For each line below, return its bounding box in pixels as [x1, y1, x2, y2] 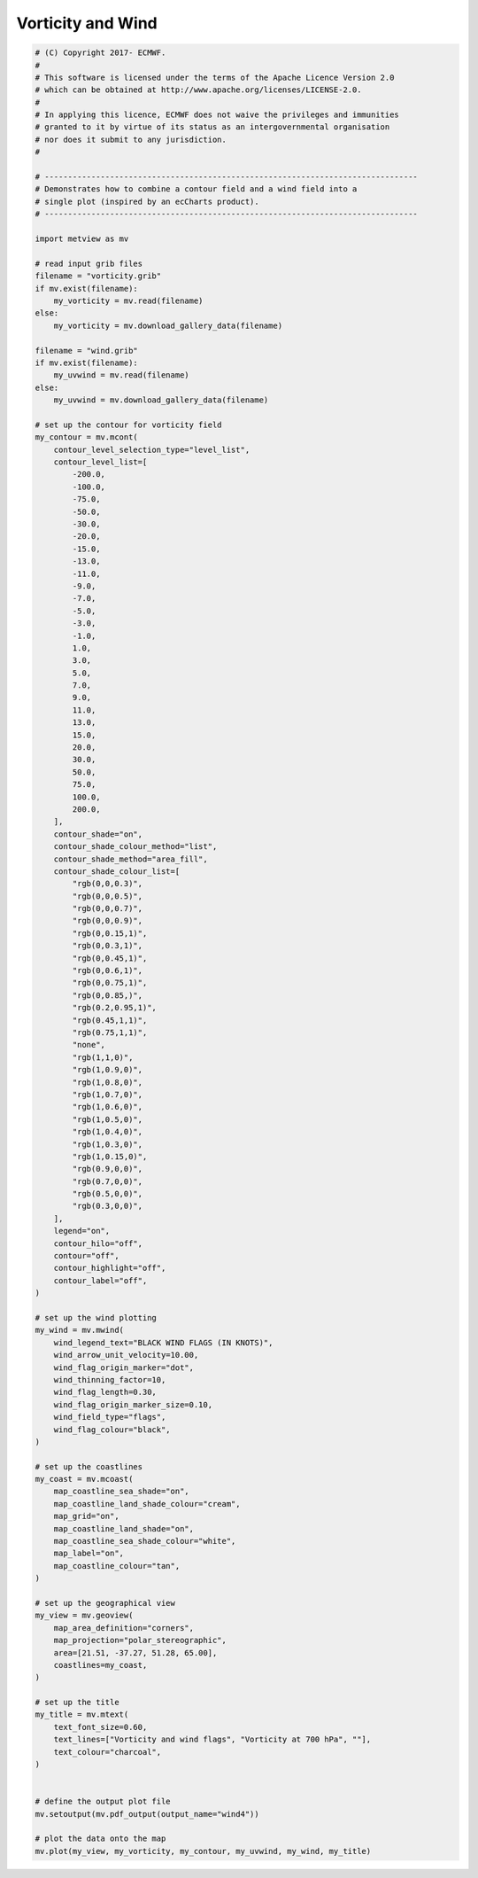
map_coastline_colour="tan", [53, 1561, 181, 1570]
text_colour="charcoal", [53, 1747, 162, 1757]
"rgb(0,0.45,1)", [72, 953, 148, 963]
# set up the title [35, 1697, 119, 1708]
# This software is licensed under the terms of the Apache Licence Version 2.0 [35, 72, 395, 82]
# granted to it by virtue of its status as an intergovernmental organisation [35, 122, 390, 132]
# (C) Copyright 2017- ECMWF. [35, 48, 166, 58]
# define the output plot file [35, 1796, 172, 1807]
